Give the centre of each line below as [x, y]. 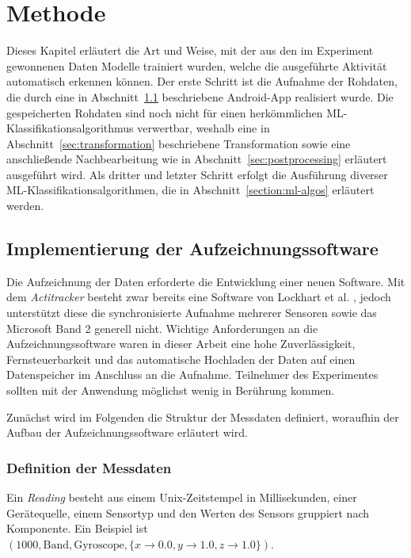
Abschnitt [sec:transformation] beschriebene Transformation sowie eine [179, 143]
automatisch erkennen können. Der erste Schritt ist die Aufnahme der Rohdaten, [202, 81]
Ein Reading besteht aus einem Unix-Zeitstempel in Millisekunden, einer [182, 497]
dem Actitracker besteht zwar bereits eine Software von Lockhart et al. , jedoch [199, 297]
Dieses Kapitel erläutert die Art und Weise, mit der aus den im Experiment [190, 50]
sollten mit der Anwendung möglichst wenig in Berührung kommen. [171, 390]
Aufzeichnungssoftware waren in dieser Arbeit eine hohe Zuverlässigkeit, [181, 344]
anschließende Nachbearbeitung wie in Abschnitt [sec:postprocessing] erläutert [197, 159]
